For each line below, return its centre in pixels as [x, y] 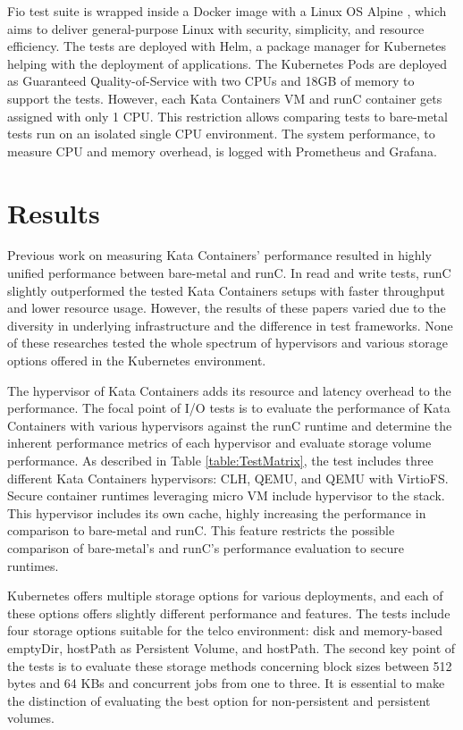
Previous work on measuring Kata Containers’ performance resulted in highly [219, 255]
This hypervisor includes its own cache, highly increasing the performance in [217, 512]
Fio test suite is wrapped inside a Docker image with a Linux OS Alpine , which [227, 11]
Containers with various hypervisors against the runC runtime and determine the [230, 425]
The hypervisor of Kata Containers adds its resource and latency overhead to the [229, 390]
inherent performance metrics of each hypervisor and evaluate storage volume [219, 443]
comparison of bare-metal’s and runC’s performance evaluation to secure [206, 547]
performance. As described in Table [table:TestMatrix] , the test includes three [220, 460]
